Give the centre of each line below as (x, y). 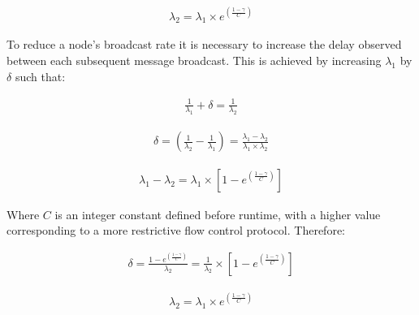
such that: (40, 76)
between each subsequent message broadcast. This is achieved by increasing (194, 60)
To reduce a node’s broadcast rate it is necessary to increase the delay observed (204, 44)
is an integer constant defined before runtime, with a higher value (218, 214)
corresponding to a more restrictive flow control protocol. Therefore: (176, 230)
